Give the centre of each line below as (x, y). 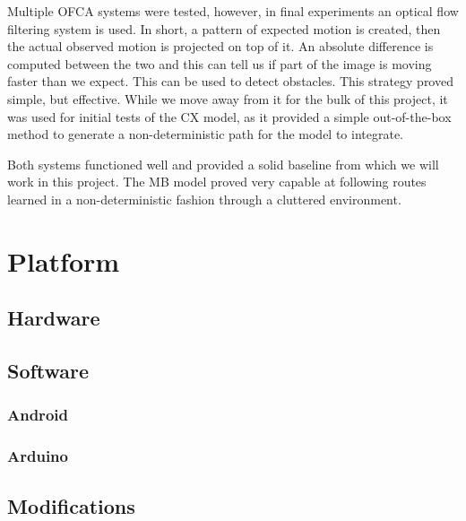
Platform (64, 260)
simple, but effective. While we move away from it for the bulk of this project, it (228, 98)
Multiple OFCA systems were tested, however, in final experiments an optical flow (233, 11)
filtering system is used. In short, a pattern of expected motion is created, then (224, 28)
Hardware (54, 318)
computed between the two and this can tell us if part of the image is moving (220, 63)
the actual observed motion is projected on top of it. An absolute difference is (220, 46)
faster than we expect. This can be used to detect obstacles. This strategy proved (230, 81)
